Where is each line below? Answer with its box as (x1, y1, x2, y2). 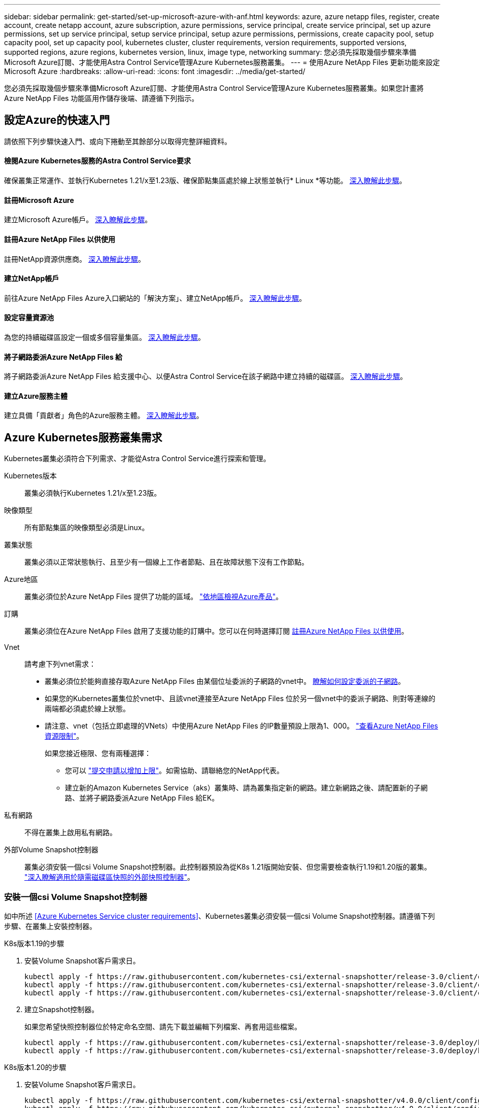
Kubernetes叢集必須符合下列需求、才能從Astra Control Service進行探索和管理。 (4, 454, 270, 463)
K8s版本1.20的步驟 (4, 1062, 66, 1071)
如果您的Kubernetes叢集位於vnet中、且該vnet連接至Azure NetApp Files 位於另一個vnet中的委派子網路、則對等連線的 (45, 694, 435, 703)
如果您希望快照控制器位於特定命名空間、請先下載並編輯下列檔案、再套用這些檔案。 (24, 1022, 301, 1031)
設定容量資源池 (4, 313, 54, 322)
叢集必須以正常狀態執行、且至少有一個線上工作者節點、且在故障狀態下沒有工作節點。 (24, 558, 309, 567)
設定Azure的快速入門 (4, 114, 110, 127)
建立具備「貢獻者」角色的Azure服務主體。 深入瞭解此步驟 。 (4, 411, 203, 420)
